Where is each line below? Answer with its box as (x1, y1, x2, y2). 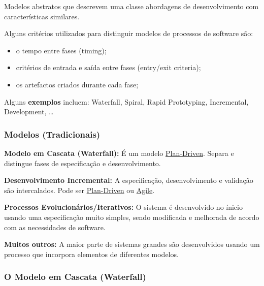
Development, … (4, 106, 54, 117)
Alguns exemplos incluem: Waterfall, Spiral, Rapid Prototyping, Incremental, (4, 96, 249, 107)
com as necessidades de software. (4, 221, 106, 232)
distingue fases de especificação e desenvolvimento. (4, 157, 161, 168)
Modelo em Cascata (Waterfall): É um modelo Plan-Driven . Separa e (4, 147, 234, 158)
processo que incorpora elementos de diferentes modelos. (4, 248, 179, 259)
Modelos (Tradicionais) (4, 128, 101, 140)
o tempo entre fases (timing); (16, 45, 107, 55)
